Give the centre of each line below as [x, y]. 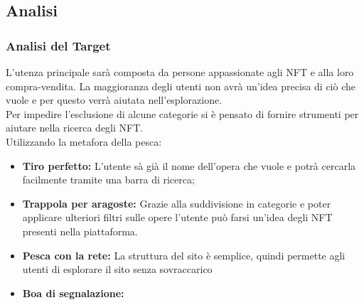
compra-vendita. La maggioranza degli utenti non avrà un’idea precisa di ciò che [181, 86]
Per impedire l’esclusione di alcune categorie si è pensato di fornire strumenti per [182, 113]
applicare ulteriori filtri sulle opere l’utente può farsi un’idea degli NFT [177, 217]
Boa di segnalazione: [73, 293]
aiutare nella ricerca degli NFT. [75, 128]
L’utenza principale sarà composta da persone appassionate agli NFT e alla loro [180, 72]
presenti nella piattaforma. [80, 231]
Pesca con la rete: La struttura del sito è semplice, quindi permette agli [184, 255]
